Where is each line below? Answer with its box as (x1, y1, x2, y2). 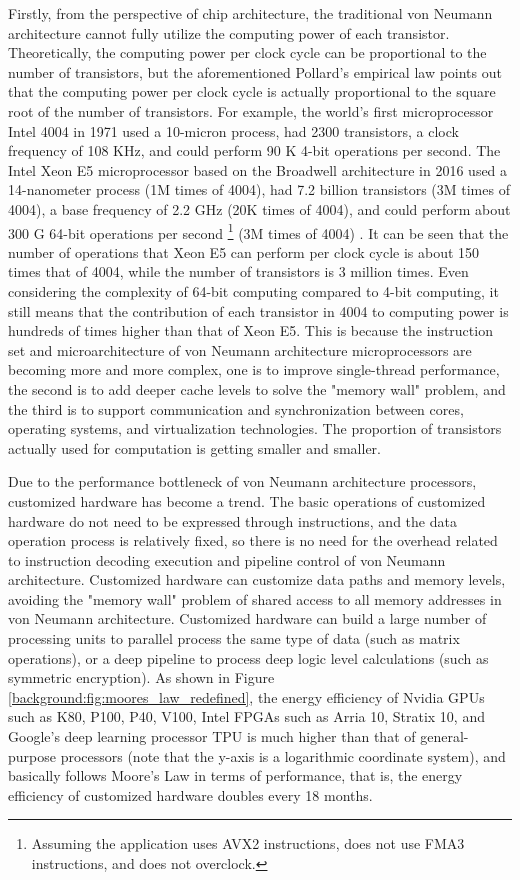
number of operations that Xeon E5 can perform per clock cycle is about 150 (8, 241, 480, 262)
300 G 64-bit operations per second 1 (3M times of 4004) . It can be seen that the (8, 219, 509, 243)
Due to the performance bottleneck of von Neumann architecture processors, (8, 471, 477, 492)
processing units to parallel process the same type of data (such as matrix (8, 628, 460, 649)
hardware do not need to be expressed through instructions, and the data (8, 510, 457, 531)
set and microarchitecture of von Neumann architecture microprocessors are (8, 339, 472, 360)
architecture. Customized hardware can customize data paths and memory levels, (8, 569, 506, 590)
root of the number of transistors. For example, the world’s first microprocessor (8, 100, 494, 121)
